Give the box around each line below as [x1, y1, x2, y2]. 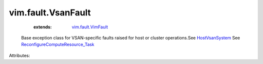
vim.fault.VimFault [72, 24, 108, 30]
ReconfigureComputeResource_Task [21, 41, 94, 48]
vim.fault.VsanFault [9, 7, 91, 18]
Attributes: [9, 52, 30, 58]
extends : [33, 24, 52, 30]
